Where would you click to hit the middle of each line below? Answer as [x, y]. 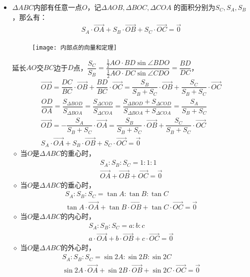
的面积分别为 [194, 7]
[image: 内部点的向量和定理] [75, 47]
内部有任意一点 [58, 7]
